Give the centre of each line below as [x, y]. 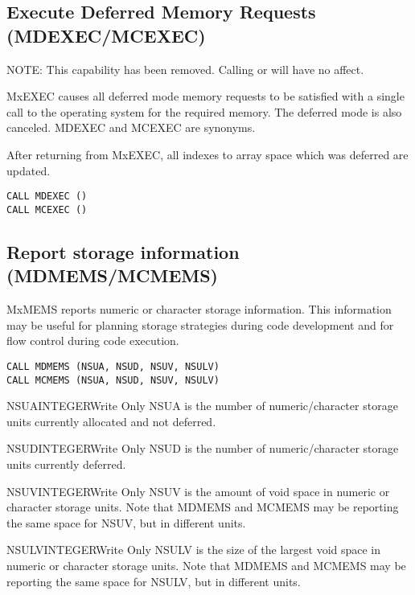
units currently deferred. [66, 464]
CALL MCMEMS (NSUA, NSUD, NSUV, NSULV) [113, 380]
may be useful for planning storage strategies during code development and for [200, 324]
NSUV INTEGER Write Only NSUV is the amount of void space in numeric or [198, 491]
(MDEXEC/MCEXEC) [106, 35]
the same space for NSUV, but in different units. [126, 522]
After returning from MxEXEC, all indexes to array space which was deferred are [207, 154]
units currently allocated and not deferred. [111, 421]
